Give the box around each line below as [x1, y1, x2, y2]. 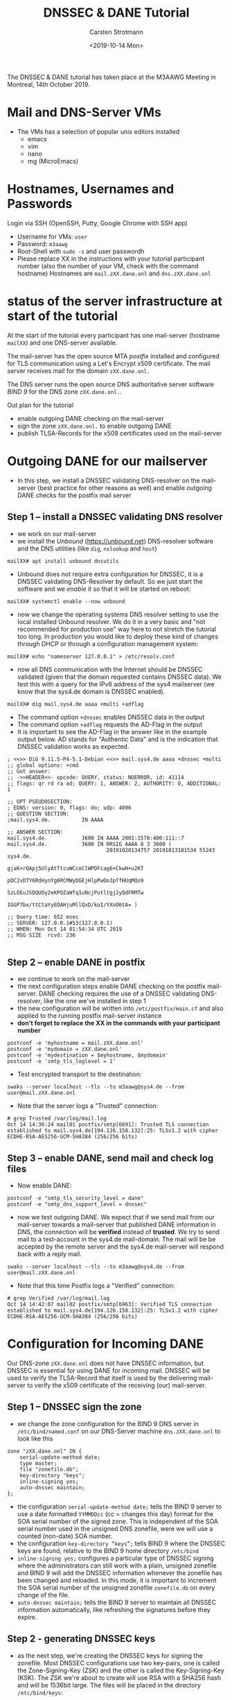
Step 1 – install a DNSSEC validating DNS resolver [7, 511, 223, 523]
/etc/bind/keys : [17, 1688, 64, 1697]
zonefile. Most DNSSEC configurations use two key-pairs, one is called [17, 1658, 220, 1667]
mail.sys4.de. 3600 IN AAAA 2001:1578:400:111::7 [7, 834, 185, 842]
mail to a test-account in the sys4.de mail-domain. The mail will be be [17, 1235, 216, 1244]
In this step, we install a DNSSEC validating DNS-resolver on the [17, 476, 201, 485]
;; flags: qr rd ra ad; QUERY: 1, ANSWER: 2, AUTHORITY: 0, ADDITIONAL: [7, 780, 222, 787]
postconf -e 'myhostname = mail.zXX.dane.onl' [7, 1040, 144, 1047]
